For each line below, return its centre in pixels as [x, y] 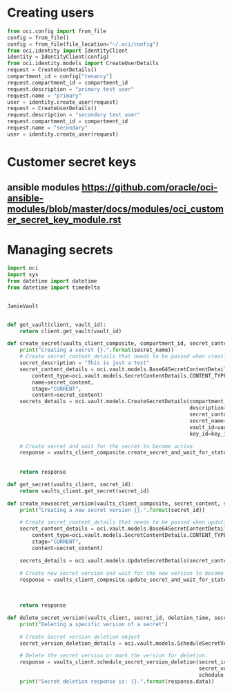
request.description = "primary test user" [71, 89]
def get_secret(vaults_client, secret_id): [71, 484]
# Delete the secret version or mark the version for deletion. [114, 656]
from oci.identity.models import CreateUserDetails [83, 64]
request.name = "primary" [44, 96]
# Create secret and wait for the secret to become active [106, 446]
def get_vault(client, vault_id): [57, 325]
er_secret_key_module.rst [64, 220]
